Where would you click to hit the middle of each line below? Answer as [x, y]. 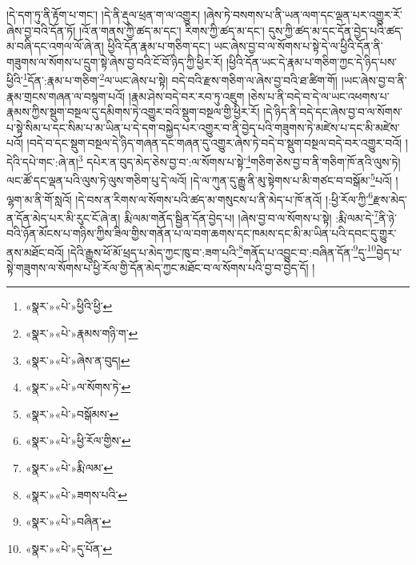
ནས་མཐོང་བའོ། [35, 252]
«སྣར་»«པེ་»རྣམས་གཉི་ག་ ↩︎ [82, 333]
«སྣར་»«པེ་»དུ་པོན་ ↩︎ [68, 548]
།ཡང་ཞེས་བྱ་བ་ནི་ [374, 80]
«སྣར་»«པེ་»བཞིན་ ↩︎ [68, 521]
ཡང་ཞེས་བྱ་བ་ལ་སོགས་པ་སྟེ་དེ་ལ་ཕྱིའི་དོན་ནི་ [298, 46]
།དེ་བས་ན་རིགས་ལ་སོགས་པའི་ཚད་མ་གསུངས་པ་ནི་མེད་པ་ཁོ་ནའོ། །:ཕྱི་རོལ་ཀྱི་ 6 [224, 198]
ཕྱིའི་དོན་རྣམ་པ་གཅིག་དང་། [159, 46]
